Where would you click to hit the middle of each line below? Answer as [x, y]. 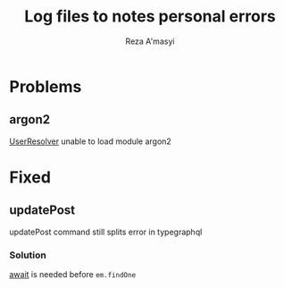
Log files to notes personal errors [150, 17]
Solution [28, 255]
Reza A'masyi [150, 41]
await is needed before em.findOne [73, 275]
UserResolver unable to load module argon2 [90, 141]
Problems [46, 86]
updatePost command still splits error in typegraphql [106, 232]
